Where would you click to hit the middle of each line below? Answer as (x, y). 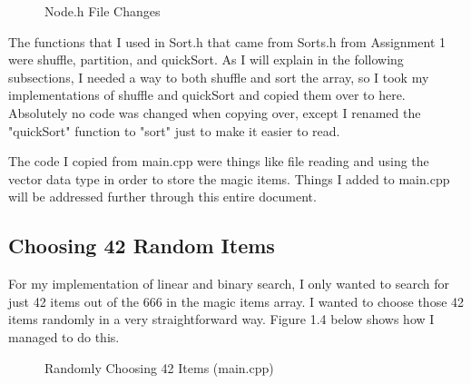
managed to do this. (64, 336)
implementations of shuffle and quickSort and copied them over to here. (207, 95)
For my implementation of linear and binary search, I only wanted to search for (229, 284)
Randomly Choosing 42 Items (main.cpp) (159, 367)
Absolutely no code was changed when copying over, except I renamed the (215, 112)
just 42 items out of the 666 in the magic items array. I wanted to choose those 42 (236, 301)
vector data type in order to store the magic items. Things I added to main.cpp (229, 178)
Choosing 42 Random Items (142, 246)
